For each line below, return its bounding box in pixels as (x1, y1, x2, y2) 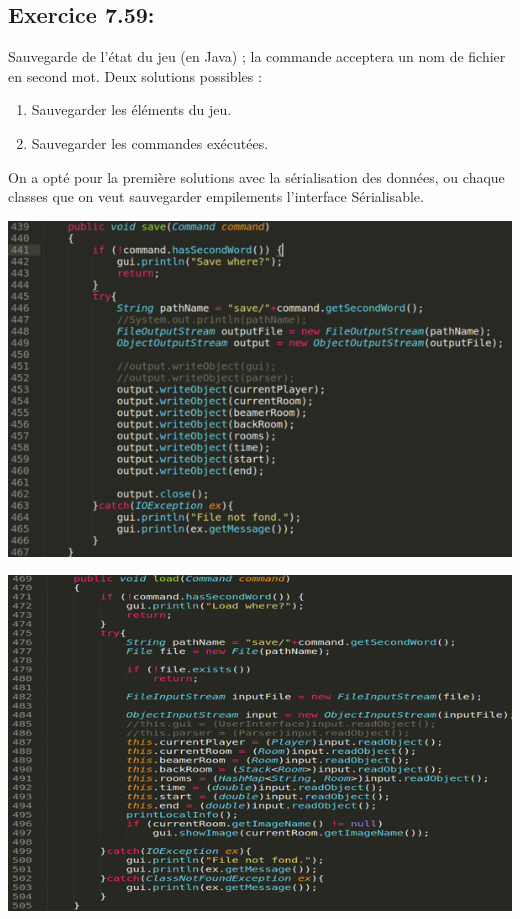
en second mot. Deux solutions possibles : (8, 65, 262, 86)
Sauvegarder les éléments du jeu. (31, 99, 232, 120)
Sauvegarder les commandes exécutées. (31, 132, 269, 153)
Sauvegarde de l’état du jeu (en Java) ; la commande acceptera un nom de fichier (8, 46, 506, 67)
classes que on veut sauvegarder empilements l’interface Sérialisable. (8, 186, 424, 207)
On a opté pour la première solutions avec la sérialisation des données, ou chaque (8, 166, 505, 187)
